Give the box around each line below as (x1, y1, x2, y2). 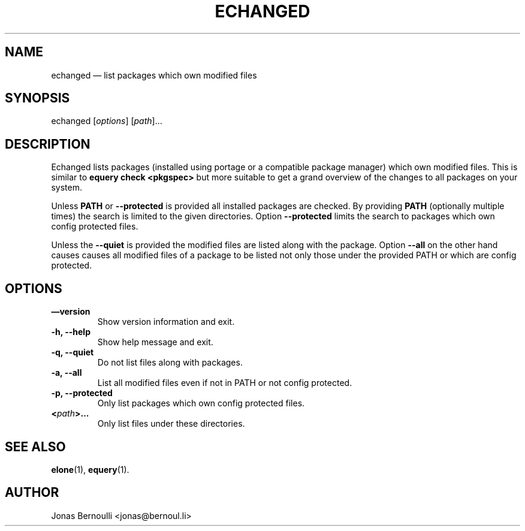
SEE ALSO (5, 439, 66, 454)
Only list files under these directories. (97, 418, 245, 429)
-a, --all (51, 367, 82, 378)
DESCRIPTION (5, 136, 90, 152)
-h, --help (51, 327, 90, 337)
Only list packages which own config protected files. (97, 398, 305, 409)
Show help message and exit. (97, 337, 213, 348)
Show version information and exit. (97, 316, 235, 327)
